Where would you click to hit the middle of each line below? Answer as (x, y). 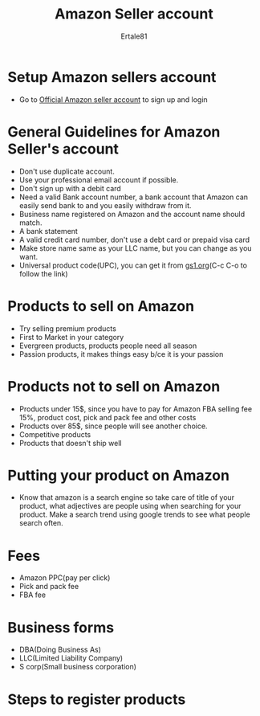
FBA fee (32, 595)
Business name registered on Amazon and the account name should (132, 214)
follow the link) (44, 273)
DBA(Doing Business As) (60, 650)
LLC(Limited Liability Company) (71, 658)
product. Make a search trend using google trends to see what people (134, 514)
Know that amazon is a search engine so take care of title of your (126, 497)
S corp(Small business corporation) (78, 667)
